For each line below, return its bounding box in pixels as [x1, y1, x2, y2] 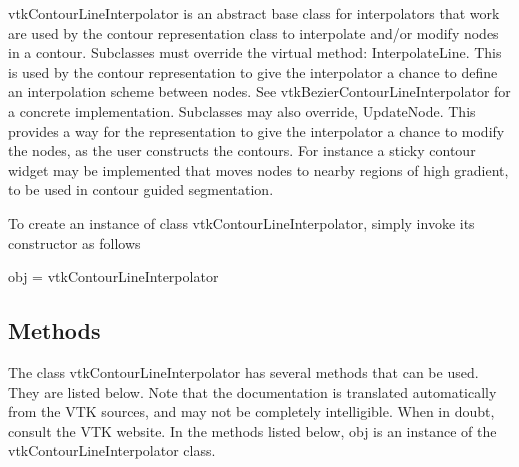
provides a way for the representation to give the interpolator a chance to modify [8, 120, 505, 141]
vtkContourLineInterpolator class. [8, 440, 216, 461]
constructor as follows [8, 232, 141, 253]
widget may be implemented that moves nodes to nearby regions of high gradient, [8, 159, 509, 180]
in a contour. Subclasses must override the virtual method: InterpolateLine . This [8, 42, 502, 63]
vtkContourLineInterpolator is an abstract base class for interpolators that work [8, 3, 500, 23]
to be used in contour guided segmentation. [8, 179, 274, 200]
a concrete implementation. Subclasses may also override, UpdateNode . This [8, 100, 476, 121]
